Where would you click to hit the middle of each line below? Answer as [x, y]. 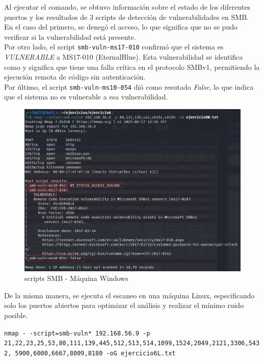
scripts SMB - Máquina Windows [76, 278]
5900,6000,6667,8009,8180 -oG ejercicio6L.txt [95, 353]
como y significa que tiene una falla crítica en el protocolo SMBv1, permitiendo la [132, 67]
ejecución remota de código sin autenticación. [75, 77]
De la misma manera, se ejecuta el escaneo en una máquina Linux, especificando [129, 295]
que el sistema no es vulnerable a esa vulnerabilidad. [86, 97]
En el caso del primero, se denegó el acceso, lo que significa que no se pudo [121, 27]
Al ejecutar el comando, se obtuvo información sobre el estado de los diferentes [127, 7]
